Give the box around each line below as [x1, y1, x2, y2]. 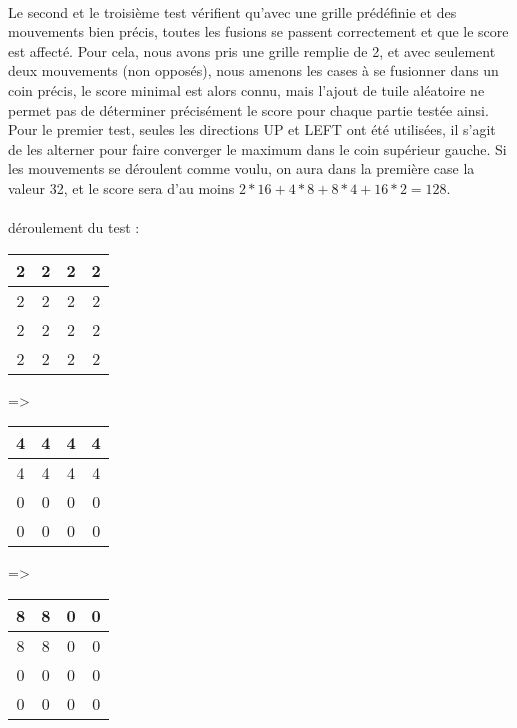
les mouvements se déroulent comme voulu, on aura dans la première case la [8, 158, 475, 179]
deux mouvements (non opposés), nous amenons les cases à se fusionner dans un [8, 60, 499, 81]
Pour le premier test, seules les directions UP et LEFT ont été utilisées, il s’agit [8, 119, 496, 140]
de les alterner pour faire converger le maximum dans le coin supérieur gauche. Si [8, 138, 507, 159]
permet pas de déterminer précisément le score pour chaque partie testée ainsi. [8, 99, 489, 120]
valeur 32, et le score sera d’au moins [8, 177, 235, 198]
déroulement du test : [8, 217, 140, 238]
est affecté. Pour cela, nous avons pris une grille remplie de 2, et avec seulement [8, 40, 496, 61]
